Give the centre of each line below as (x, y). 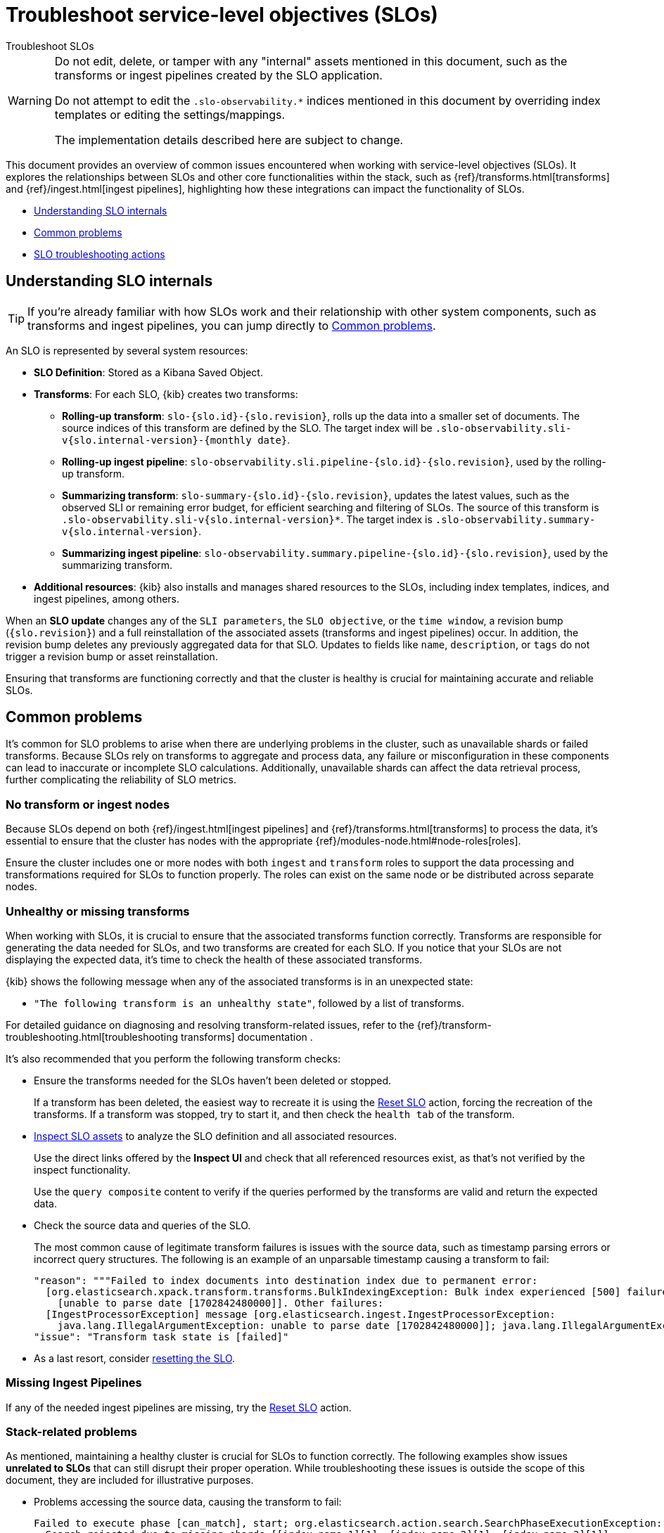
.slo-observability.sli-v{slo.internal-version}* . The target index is (247, 519)
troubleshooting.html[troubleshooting (92, 1037)
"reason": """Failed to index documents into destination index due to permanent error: (286, 1280)
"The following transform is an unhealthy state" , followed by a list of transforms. (249, 1003)
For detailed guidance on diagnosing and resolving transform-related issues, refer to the (210, 1025)
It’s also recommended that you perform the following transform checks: (173, 1058)
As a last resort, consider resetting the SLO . (135, 1358)
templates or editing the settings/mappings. (170, 114)
